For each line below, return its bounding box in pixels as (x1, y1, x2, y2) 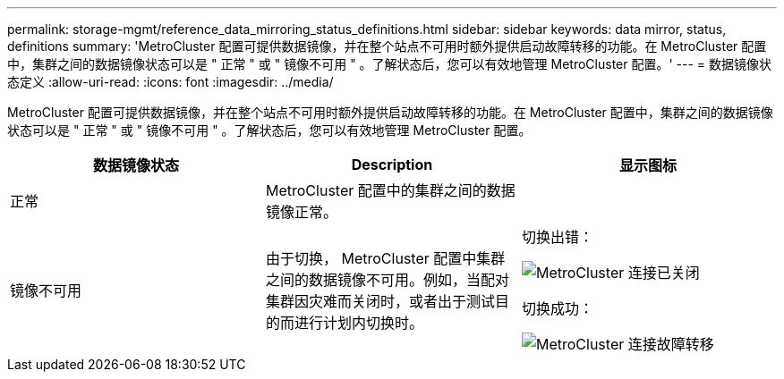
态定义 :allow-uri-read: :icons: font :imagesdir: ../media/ (7, 74, 334, 89)
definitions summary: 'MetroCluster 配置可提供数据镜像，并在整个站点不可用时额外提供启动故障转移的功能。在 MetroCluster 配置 (7, 38, 767, 54)
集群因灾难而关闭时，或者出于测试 (265, 292, 495, 310)
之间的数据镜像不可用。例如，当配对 (265, 271, 509, 289)
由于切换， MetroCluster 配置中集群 (265, 249, 506, 267)
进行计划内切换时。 (294, 314, 423, 332)
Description (351, 156, 433, 173)
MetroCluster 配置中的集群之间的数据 (265, 181, 516, 199)
